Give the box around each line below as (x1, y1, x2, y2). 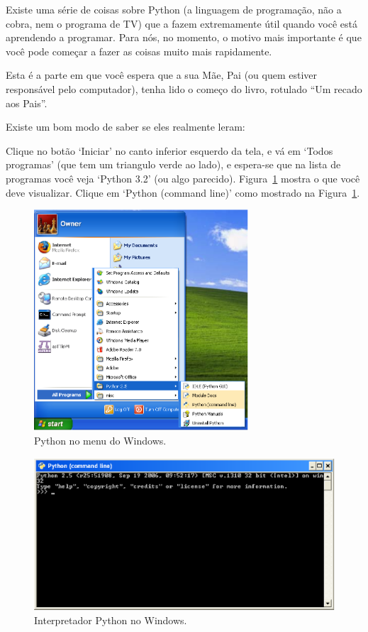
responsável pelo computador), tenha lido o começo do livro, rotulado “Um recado (6, 81, 362, 96)
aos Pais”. (6, 95, 48, 110)
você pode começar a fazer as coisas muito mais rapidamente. (6, 43, 272, 58)
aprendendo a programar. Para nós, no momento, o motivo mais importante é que (6, 30, 362, 45)
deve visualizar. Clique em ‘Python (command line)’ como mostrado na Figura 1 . (6, 185, 360, 200)
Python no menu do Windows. (34, 432, 167, 447)
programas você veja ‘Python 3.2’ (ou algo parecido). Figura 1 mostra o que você (6, 170, 360, 185)
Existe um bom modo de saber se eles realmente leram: (6, 119, 245, 134)
